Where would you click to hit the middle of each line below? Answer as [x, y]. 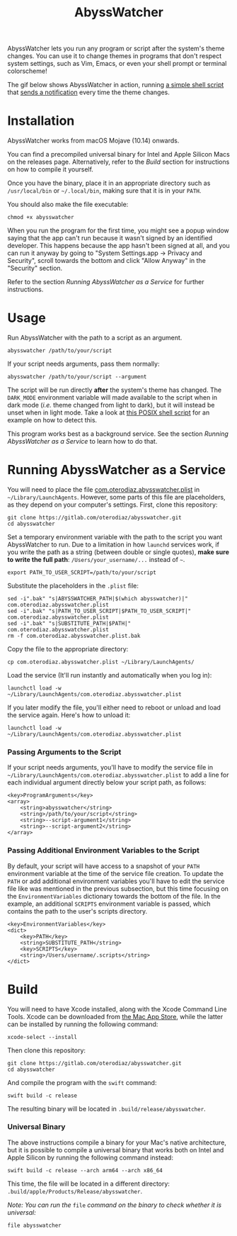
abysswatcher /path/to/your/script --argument [77, 377]
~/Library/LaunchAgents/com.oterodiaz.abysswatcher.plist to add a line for [118, 775]
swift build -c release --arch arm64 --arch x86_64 [85, 1170]
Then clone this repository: [47, 1050]
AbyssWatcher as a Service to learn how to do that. [82, 442]
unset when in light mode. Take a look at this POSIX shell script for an [109, 412]
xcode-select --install [42, 1037]
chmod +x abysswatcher [41, 218]
